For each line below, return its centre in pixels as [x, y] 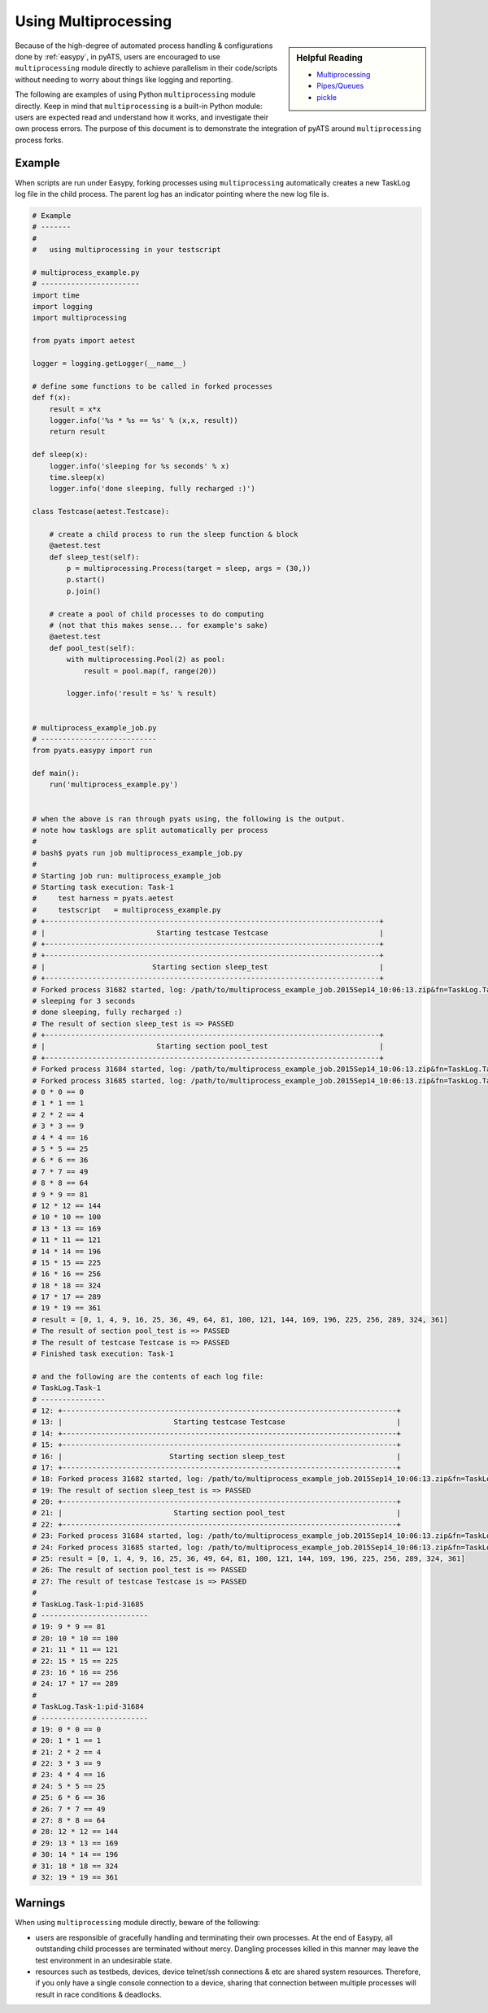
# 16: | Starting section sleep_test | [217, 1456]
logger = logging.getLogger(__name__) [109, 364]
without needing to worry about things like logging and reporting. [124, 79]
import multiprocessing [80, 318]
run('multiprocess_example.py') [114, 784]
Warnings [40, 1903]
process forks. [39, 140]
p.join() [84, 591]
